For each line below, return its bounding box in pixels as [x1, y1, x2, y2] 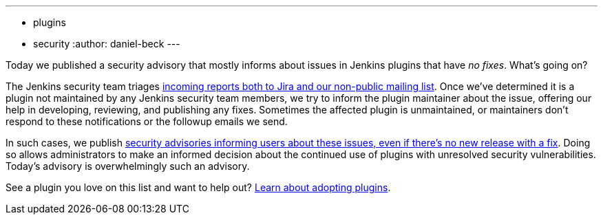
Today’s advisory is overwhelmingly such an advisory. [6, 160, 250, 172]
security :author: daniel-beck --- [33, 38, 180, 49]
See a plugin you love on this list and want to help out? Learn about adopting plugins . [6, 181, 391, 193]
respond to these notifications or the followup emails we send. [6, 115, 288, 127]
